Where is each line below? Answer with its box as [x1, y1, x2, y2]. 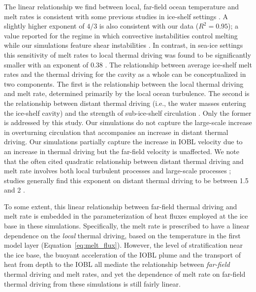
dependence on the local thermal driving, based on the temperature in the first [4, 230, 241, 240]
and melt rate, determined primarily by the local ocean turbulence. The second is [4, 88, 250, 98]
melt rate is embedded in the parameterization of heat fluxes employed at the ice [4, 211, 248, 221]
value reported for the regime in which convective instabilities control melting [4, 30, 238, 40]
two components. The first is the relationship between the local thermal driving [4, 78, 244, 89]
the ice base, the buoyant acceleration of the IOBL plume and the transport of [4, 249, 241, 260]
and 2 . [4, 185, 25, 195]
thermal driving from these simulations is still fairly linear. [4, 278, 181, 289]
